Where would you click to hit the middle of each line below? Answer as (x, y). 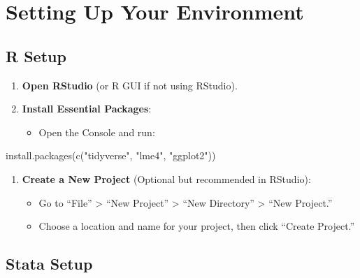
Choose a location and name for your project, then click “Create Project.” (197, 226)
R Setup (36, 56)
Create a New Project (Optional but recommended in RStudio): (166, 178)
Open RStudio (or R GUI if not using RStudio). (130, 85)
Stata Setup (49, 264)
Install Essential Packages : (87, 109)
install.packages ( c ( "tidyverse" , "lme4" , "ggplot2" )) (111, 155)
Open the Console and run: (97, 132)
